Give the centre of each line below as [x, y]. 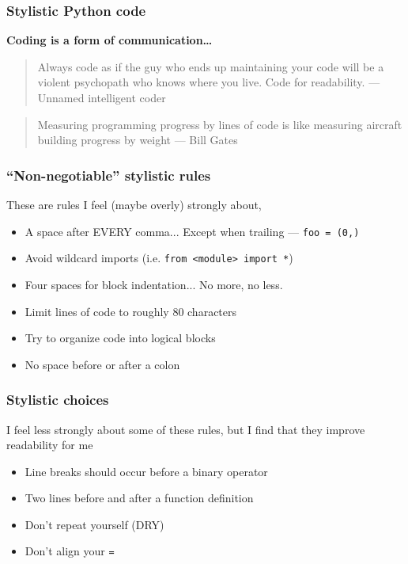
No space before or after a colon [102, 364]
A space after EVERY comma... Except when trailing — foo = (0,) [192, 231]
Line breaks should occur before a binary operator [146, 471]
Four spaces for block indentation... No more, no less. [154, 284]
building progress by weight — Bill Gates [138, 140]
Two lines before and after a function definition [139, 498]
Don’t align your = [70, 551]
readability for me [50, 445]
